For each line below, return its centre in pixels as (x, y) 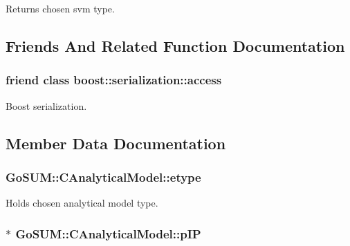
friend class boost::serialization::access (114, 80)
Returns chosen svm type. (60, 8)
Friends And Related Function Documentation (175, 45)
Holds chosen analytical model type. (82, 203)
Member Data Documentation (116, 143)
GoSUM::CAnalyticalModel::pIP (108, 233)
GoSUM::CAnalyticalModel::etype (103, 177)
